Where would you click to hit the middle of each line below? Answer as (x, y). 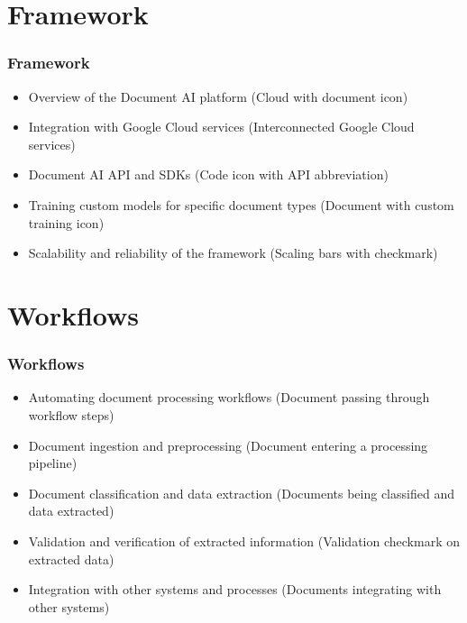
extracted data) (71, 559)
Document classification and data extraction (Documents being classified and (241, 493)
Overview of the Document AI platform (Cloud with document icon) (218, 96)
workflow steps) (71, 414)
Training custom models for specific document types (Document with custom (241, 204)
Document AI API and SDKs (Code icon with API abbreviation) (208, 174)
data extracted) (71, 511)
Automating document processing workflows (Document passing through (229, 397)
